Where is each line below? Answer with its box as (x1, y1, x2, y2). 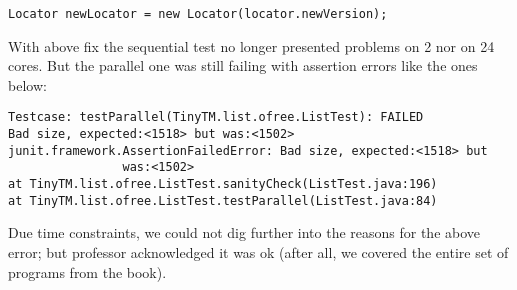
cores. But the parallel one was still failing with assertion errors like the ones (8, 55, 478, 76)
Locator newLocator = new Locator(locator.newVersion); (8, 7, 388, 21)
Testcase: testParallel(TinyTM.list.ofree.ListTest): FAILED (8, 110, 424, 125)
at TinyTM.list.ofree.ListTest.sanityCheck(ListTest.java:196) (8, 177, 438, 192)
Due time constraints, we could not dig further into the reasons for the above (8, 222, 481, 243)
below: (8, 74, 47, 95)
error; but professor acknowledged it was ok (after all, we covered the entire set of (8, 241, 509, 262)
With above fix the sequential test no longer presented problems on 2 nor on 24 (8, 35, 495, 56)
